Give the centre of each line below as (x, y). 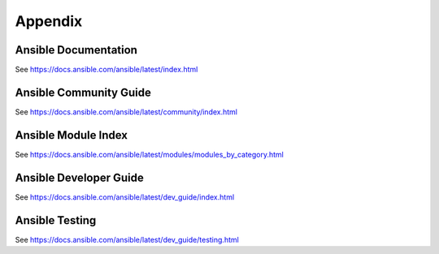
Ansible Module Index (72, 135)
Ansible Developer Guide (79, 177)
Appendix (49, 21)
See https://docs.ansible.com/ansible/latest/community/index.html (126, 112)
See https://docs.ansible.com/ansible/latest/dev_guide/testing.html (127, 239)
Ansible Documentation (76, 50)
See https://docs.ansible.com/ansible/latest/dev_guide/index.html (125, 197)
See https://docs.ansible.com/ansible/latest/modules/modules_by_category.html (150, 154)
